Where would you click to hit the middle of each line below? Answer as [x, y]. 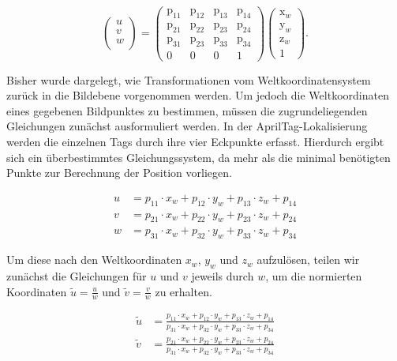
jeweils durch [223, 276]
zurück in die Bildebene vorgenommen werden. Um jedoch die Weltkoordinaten [198, 95]
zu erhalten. [184, 291]
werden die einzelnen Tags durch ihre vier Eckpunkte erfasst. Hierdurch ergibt [195, 141]
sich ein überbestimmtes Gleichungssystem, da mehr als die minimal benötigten [198, 157]
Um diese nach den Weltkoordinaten [94, 259]
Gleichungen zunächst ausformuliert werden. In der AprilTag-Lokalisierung [187, 126]
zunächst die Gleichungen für [77, 276]
